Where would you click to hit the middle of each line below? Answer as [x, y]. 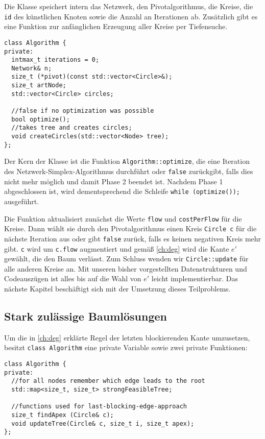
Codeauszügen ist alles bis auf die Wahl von [73, 278]
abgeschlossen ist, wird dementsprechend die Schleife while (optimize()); [122, 191]
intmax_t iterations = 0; [55, 60]
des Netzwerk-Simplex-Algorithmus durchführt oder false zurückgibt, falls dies [129, 171]
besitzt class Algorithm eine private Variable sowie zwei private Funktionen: [126, 347]
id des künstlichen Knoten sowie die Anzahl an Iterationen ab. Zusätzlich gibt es [131, 16]
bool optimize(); [41, 119]
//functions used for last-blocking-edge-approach [99, 407]
